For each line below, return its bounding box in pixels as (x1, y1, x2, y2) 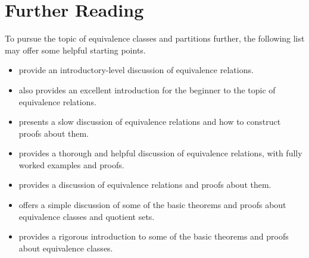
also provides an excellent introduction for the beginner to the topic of (18, 83, 276, 96)
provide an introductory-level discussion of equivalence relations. (18, 64, 254, 76)
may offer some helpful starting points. (5, 43, 146, 56)
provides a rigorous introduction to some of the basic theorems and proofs (18, 230, 289, 243)
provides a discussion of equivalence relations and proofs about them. (18, 178, 271, 191)
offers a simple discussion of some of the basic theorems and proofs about (18, 199, 286, 211)
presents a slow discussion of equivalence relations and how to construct (18, 115, 281, 128)
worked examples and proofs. (18, 158, 124, 171)
